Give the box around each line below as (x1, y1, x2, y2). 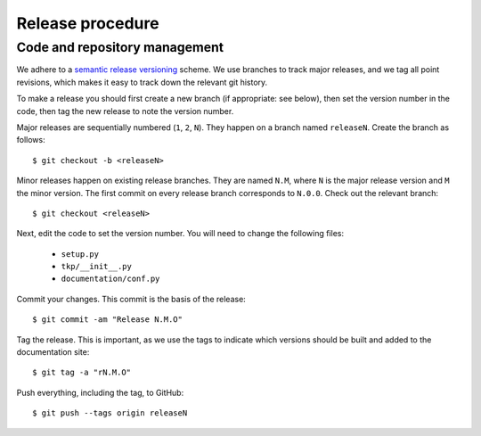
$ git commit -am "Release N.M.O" (32, 315, 183, 325)
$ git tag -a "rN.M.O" (32, 367, 132, 378)
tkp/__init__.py (61, 261, 133, 272)
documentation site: (16, 347, 90, 358)
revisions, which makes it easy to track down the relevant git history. (16, 77, 268, 87)
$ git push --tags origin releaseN (32, 408, 188, 418)
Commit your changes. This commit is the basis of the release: (16, 293, 247, 304)
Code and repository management (16, 39, 224, 55)
